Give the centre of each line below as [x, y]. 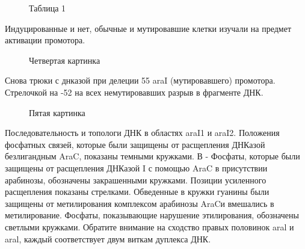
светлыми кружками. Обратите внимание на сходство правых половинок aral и [149, 226]
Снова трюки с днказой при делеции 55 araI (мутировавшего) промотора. [140, 80]
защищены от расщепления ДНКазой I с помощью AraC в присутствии [136, 168]
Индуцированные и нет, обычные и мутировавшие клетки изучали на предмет [148, 28]
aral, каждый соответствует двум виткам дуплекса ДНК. [108, 238]
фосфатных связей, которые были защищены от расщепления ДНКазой [135, 144]
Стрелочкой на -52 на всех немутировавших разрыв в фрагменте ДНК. [134, 92]
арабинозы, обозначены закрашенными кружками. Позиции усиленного [136, 180]
